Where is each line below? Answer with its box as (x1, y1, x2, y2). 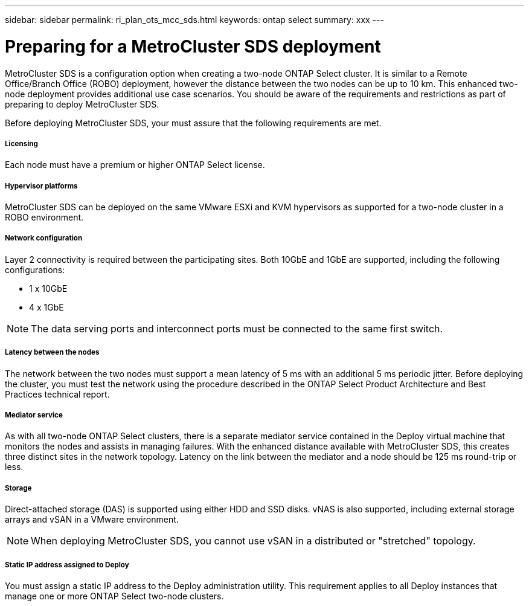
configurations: (5, 264, 65, 275)
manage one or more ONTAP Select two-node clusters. (5, 590, 224, 601)
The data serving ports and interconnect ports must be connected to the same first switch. (31, 322, 443, 335)
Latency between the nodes (5, 348, 100, 357)
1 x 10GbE (29, 283, 68, 294)
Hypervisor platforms (5, 181, 78, 190)
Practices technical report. (5, 388, 110, 399)
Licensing (5, 139, 38, 148)
